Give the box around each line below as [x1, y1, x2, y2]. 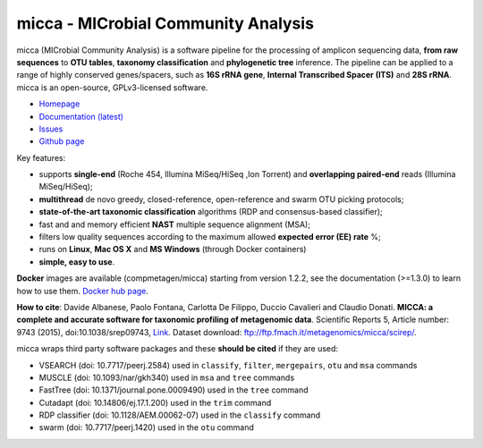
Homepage [38, 98, 80, 109]
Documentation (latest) [38, 111, 124, 122]
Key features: [16, 152, 66, 163]
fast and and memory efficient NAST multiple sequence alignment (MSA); [38, 219, 310, 230]
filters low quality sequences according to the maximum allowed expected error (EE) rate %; [38, 232, 382, 242]
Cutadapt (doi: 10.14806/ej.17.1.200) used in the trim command [38, 397, 272, 408]
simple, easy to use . [38, 256, 115, 267]
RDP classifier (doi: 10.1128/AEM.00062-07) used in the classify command [38, 410, 321, 420]
